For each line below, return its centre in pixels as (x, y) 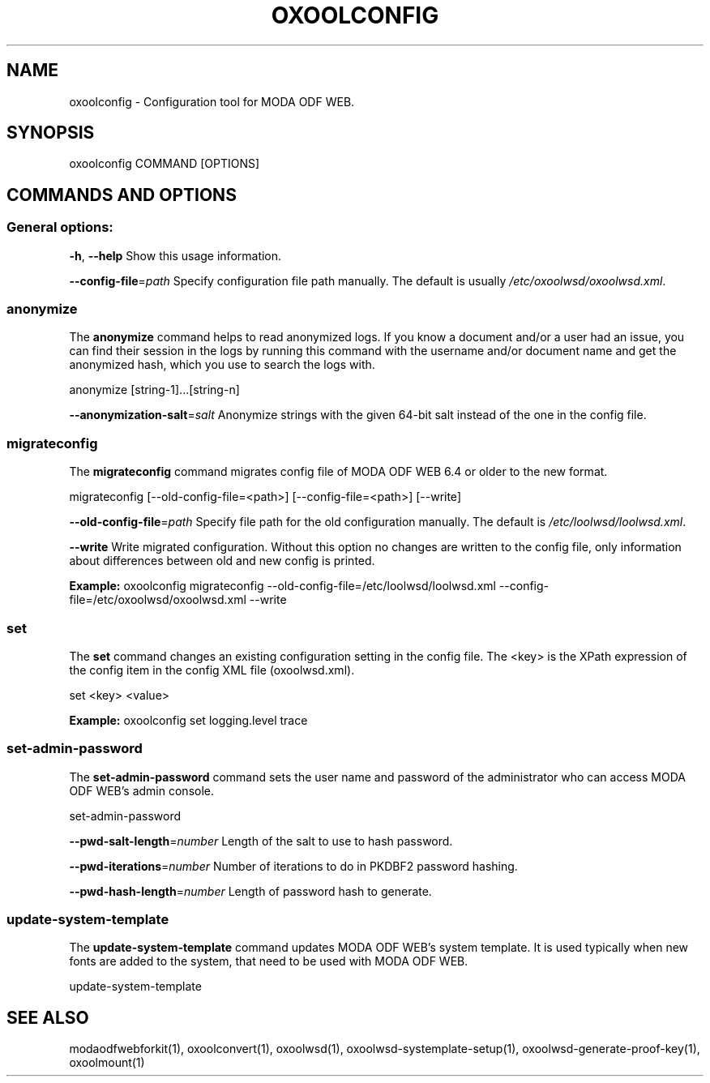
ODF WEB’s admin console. (142, 790)
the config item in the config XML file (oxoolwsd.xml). (212, 670)
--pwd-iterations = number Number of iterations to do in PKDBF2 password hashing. (293, 866)
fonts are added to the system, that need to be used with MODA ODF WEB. (269, 961)
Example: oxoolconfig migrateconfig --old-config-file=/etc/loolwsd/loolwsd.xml (282, 586)
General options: (60, 227)
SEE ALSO (48, 1017)
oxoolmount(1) (107, 1063)
